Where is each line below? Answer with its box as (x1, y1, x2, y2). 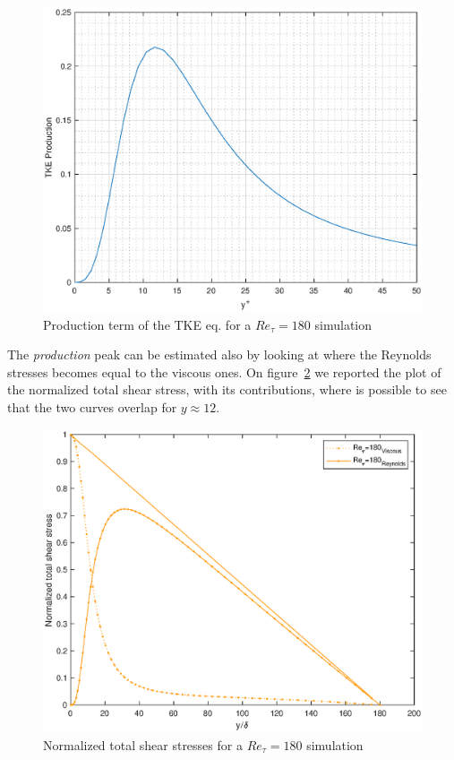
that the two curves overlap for (7, 397, 177, 416)
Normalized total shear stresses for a (43, 735, 243, 754)
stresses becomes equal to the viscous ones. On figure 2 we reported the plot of (7, 362, 441, 381)
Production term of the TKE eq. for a (43, 315, 252, 333)
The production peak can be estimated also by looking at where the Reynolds (7, 345, 432, 364)
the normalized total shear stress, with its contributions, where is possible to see (7, 380, 447, 399)
